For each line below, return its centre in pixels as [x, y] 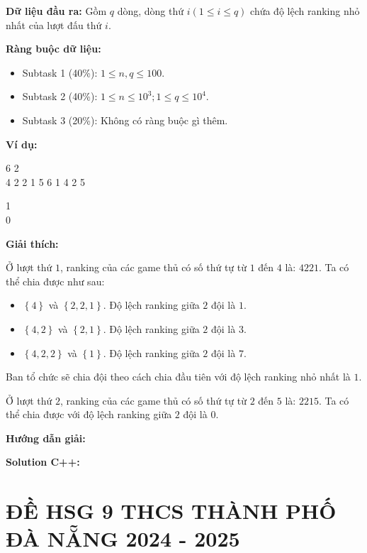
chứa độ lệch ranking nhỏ [305, 11]
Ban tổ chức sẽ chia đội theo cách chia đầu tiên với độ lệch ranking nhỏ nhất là [178, 377]
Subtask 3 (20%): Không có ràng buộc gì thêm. [125, 120]
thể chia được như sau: [55, 281]
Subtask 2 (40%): [60, 96]
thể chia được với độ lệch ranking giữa [89, 414]
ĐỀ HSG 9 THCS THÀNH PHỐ [171, 511]
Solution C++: [43, 462]
